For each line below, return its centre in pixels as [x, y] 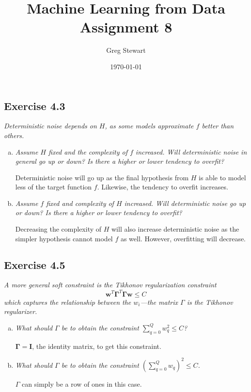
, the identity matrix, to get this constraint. [97, 346]
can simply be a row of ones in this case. [82, 384]
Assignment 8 [126, 27]
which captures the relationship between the [68, 302]
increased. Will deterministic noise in [191, 151]
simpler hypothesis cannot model [64, 238]
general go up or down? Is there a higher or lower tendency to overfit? [120, 161]
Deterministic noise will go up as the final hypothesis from [102, 177]
